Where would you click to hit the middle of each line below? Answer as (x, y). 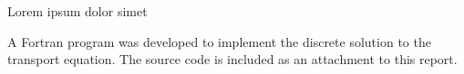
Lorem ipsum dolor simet (77, 11)
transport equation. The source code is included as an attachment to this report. (232, 59)
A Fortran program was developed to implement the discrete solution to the (219, 41)
